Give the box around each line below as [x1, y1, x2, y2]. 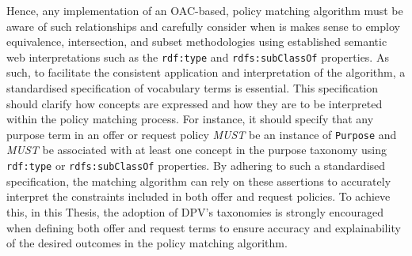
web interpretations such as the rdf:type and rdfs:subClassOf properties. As [6, 48, 389, 65]
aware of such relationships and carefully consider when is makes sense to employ [6, 17, 400, 34]
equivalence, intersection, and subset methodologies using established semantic [6, 33, 387, 50]
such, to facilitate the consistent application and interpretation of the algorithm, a [6, 64, 406, 81]
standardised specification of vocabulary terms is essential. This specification [6, 80, 379, 96]
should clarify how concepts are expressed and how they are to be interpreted [6, 95, 383, 111]
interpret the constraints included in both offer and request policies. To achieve [6, 188, 391, 205]
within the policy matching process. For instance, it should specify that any [6, 111, 374, 127]
